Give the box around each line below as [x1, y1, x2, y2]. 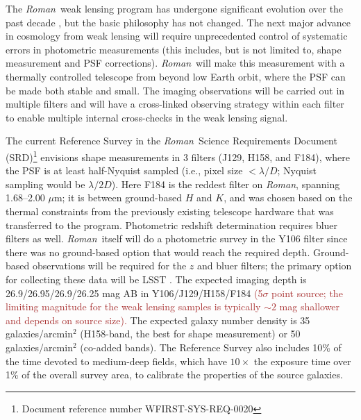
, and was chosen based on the [224, 190, 353, 205]
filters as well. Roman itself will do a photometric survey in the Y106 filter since [6, 231, 348, 246]
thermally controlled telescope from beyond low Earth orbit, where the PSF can [6, 69, 346, 83]
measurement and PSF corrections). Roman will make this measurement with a [6, 56, 345, 70]
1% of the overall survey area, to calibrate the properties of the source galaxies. [6, 367, 343, 382]
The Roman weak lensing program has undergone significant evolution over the [6, 1, 344, 15]
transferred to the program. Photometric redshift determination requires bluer [6, 217, 338, 232]
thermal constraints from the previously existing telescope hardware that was [6, 203, 334, 218]
